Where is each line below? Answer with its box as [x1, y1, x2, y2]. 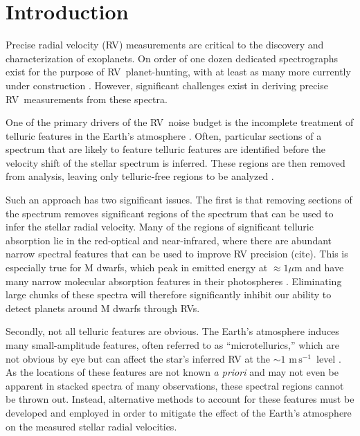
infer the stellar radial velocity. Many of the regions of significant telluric [6, 219, 314, 234]
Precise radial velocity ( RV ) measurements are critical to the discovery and [6, 37, 324, 52]
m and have [294, 260, 344, 275]
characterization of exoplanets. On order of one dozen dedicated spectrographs [6, 51, 338, 65]
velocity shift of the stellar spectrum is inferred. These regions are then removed [6, 155, 345, 170]
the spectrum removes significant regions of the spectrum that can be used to [6, 206, 334, 220]
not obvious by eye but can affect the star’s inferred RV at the [6, 351, 271, 365]
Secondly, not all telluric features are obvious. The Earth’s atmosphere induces [6, 324, 339, 338]
